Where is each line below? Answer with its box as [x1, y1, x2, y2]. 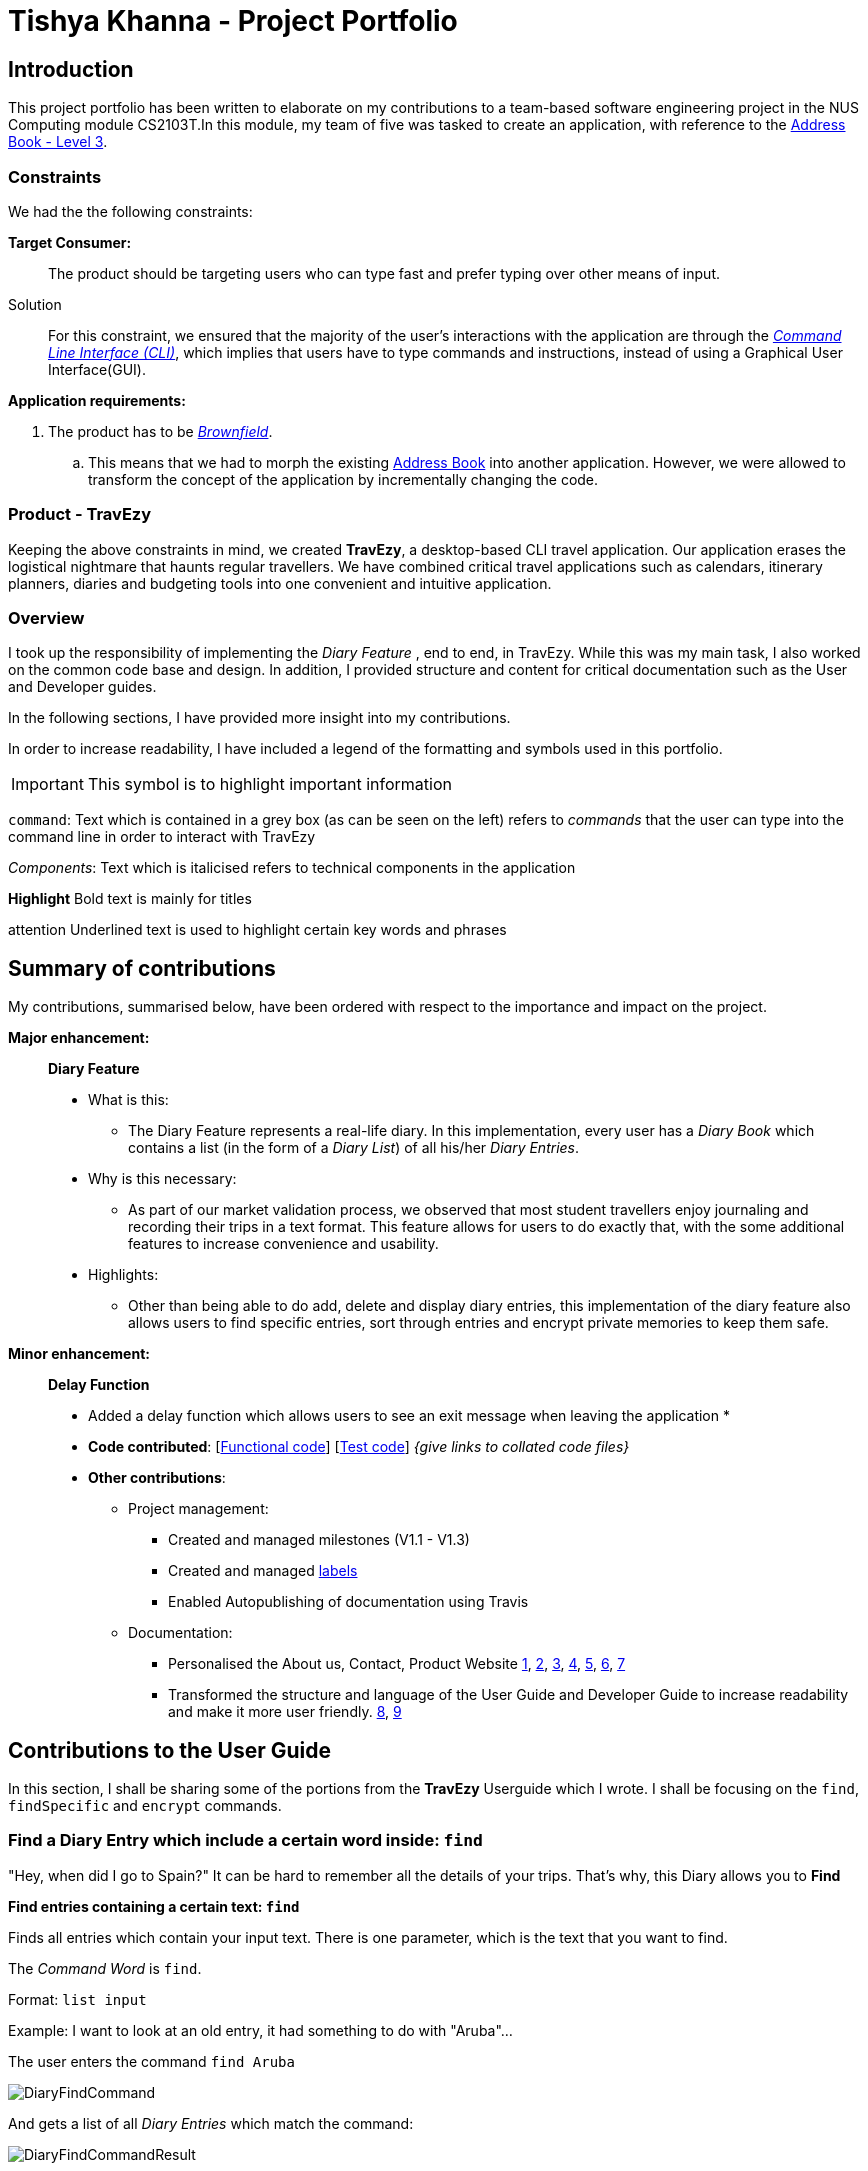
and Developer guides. [8, 678, 157, 696]
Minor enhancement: [8, 1345, 150, 1363]
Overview [8, 608, 85, 629]
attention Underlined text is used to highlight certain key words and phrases [8, 921, 507, 939]
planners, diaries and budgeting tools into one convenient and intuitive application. [8, 574, 552, 592]
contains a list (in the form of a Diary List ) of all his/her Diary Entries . [128, 1139, 580, 1157]
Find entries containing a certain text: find [8, 1897, 300, 1915]
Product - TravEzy [8, 504, 152, 525]
